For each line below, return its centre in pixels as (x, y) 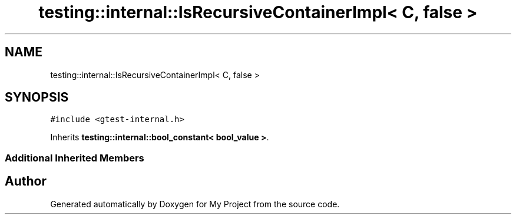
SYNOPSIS (37, 97)
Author (26, 181)
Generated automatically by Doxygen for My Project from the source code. (195, 204)
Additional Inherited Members (75, 158)
